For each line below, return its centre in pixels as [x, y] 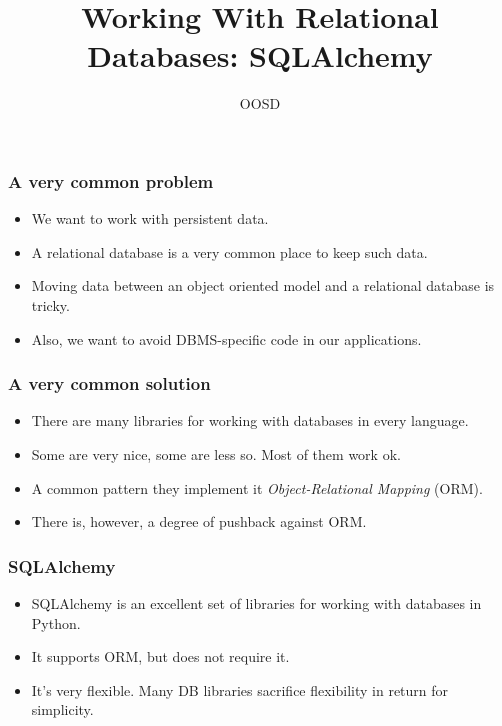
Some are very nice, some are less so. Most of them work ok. [216, 453]
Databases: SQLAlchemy [260, 55]
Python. [56, 622]
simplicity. [62, 709]
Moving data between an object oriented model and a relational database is [263, 285]
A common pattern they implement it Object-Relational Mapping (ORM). [257, 487]
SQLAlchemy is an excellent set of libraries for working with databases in [256, 602]
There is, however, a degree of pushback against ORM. [199, 521]
